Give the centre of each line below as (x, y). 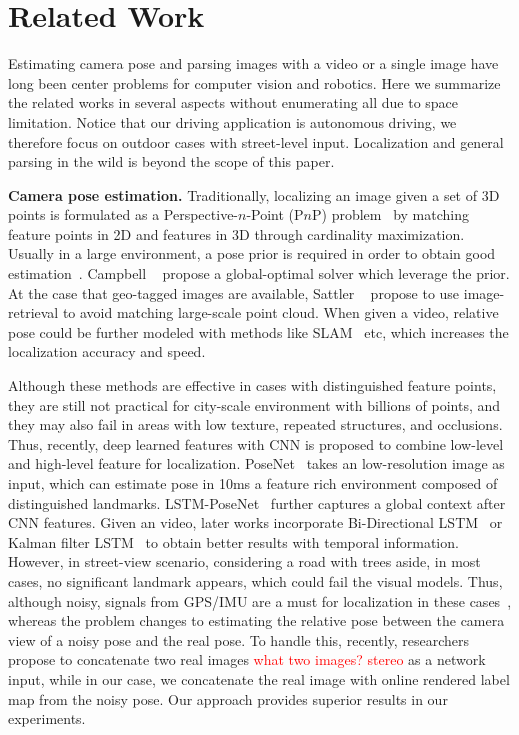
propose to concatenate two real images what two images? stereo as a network (247, 659)
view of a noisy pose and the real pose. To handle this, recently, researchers (239, 639)
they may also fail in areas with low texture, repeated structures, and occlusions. (255, 424)
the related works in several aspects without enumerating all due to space (233, 102)
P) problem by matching (390, 214)
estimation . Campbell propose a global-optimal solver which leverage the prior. (259, 273)
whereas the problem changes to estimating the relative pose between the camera (256, 620)
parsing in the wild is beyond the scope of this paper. (171, 161)
